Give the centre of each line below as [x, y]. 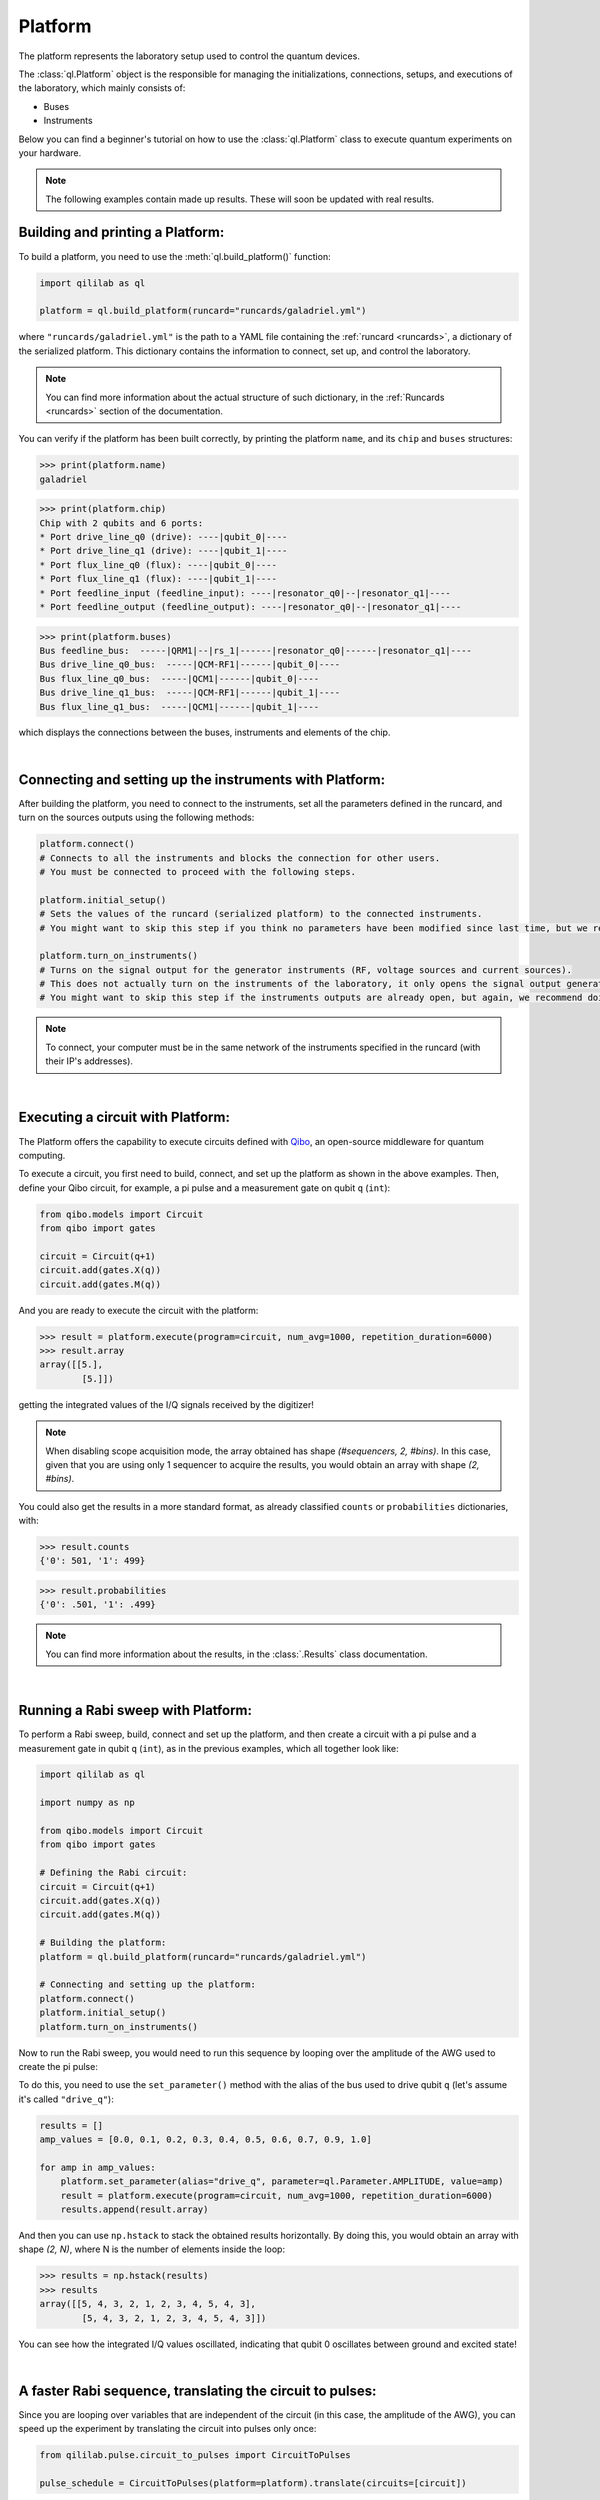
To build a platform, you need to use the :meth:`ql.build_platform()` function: [174, 256]
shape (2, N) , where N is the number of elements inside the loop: [151, 2249]
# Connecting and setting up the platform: [148, 1984]
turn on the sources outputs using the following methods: [136, 817]
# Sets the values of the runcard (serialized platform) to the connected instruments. [261, 914]
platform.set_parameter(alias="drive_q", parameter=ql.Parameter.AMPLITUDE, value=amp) [282, 2181]
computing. [42, 1155]
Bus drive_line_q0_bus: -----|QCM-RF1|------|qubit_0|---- [190, 664]
